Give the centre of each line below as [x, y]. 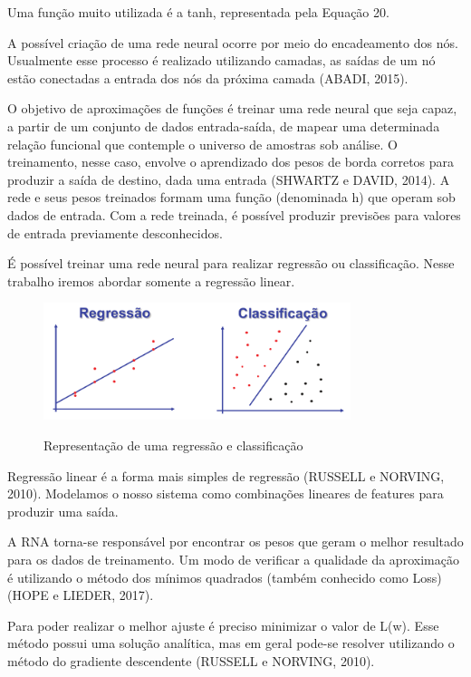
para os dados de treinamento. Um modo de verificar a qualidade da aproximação [233, 559]
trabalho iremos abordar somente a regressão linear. [151, 280]
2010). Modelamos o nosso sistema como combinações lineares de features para [226, 493]
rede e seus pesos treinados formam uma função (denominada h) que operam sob [231, 197]
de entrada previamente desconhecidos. [115, 232]
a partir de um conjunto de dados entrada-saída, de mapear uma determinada [224, 126]
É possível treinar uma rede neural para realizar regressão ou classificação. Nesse [231, 263]
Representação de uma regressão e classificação [173, 445]
